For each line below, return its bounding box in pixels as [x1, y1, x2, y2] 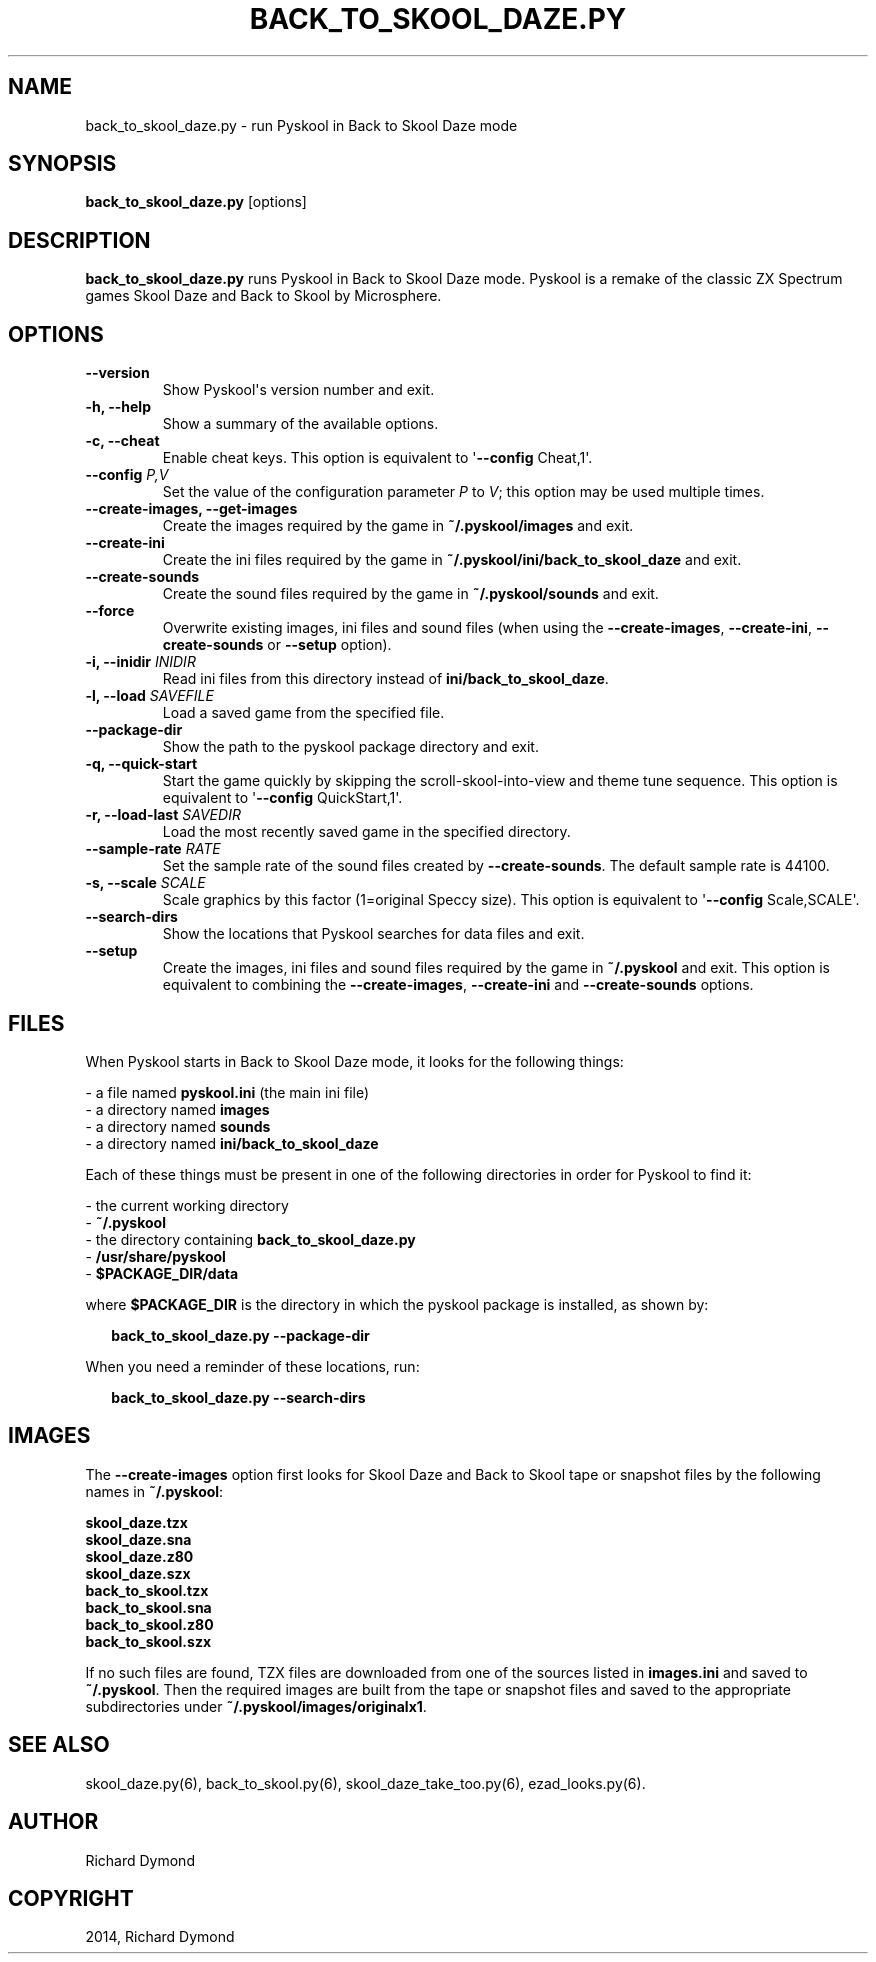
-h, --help [85, 398, 151, 416]
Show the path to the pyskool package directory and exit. [162, 738, 539, 756]
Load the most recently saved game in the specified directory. [162, 823, 571, 841]
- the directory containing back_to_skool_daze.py [85, 1230, 416, 1248]
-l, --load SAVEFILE [85, 687, 214, 705]
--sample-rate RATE [85, 840, 221, 858]
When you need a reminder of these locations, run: [85, 1357, 420, 1375]
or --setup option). [267, 636, 392, 654]
